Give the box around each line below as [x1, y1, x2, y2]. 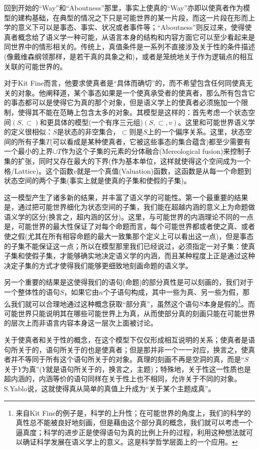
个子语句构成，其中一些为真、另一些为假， [103, 287, 243, 297]
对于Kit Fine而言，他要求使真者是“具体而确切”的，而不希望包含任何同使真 [4, 78, 246, 88]
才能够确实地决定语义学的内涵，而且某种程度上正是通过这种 [59, 250, 255, 261]
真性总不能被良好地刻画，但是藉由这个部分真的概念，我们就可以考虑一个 [15, 417, 253, 428]
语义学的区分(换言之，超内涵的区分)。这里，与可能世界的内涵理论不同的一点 [4, 211, 254, 222]
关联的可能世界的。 [4, 61, 67, 71]
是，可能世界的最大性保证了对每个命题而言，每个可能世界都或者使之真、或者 [4, 221, 255, 231]
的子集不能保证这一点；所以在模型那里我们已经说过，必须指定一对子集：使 [4, 240, 248, 251]
